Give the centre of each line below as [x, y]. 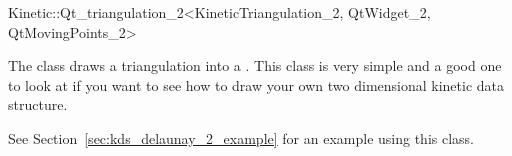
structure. [38, 104]
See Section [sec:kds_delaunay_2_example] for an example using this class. [241, 137]
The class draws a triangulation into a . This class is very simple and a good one [255, 65]
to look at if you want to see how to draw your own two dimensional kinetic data [256, 84]
